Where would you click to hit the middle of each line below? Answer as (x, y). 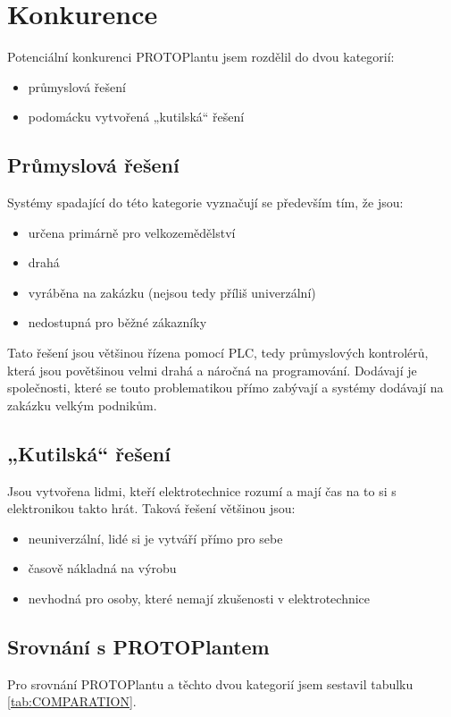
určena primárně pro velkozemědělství (132, 232)
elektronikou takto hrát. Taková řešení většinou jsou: (151, 508)
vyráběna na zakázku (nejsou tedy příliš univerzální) (172, 292)
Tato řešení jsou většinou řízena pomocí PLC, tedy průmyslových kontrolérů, (218, 353)
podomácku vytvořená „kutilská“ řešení (136, 117)
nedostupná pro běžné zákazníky (117, 322)
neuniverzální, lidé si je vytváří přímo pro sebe (155, 538)
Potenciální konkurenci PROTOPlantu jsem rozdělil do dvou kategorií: (201, 57)
